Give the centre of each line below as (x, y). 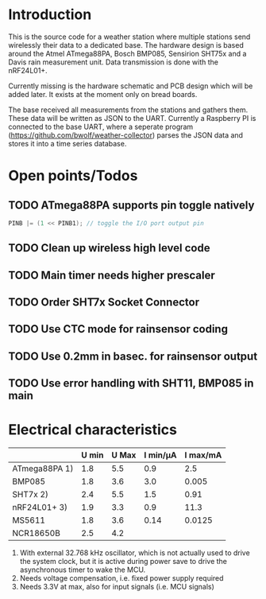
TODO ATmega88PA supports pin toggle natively (131, 205)
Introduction (50, 15)
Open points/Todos (73, 176)
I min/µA (160, 455)
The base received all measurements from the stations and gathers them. (128, 110)
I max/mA (203, 455)
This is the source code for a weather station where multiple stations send (129, 37)
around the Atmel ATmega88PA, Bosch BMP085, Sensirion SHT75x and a (127, 53)
